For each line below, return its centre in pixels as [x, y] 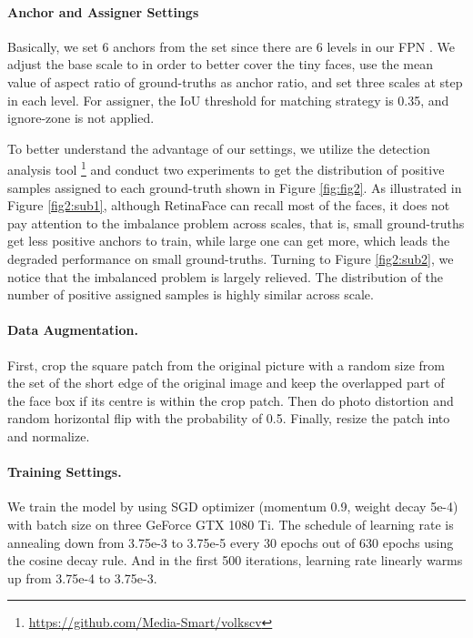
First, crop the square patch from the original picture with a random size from [226, 365]
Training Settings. [65, 472]
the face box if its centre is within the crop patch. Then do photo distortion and [231, 400]
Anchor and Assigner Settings [103, 11]
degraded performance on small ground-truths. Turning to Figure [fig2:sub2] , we [231, 258]
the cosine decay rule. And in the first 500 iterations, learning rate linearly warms [235, 560]
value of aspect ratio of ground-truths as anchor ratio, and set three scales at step [235, 81]
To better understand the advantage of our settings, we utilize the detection [219, 148]
